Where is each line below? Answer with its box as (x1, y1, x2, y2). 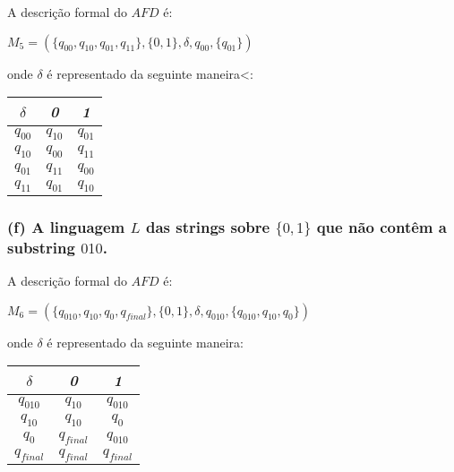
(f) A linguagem (7, 215, 125, 237)
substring (7, 236, 75, 258)
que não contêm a (316, 215, 447, 237)
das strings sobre (145, 215, 270, 237)
